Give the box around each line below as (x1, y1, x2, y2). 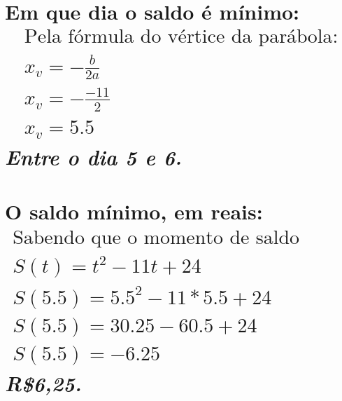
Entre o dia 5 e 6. (5, 142, 183, 171)
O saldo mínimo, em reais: (5, 197, 263, 226)
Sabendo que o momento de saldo (13, 227, 300, 247)
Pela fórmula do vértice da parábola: (24, 27, 339, 47)
